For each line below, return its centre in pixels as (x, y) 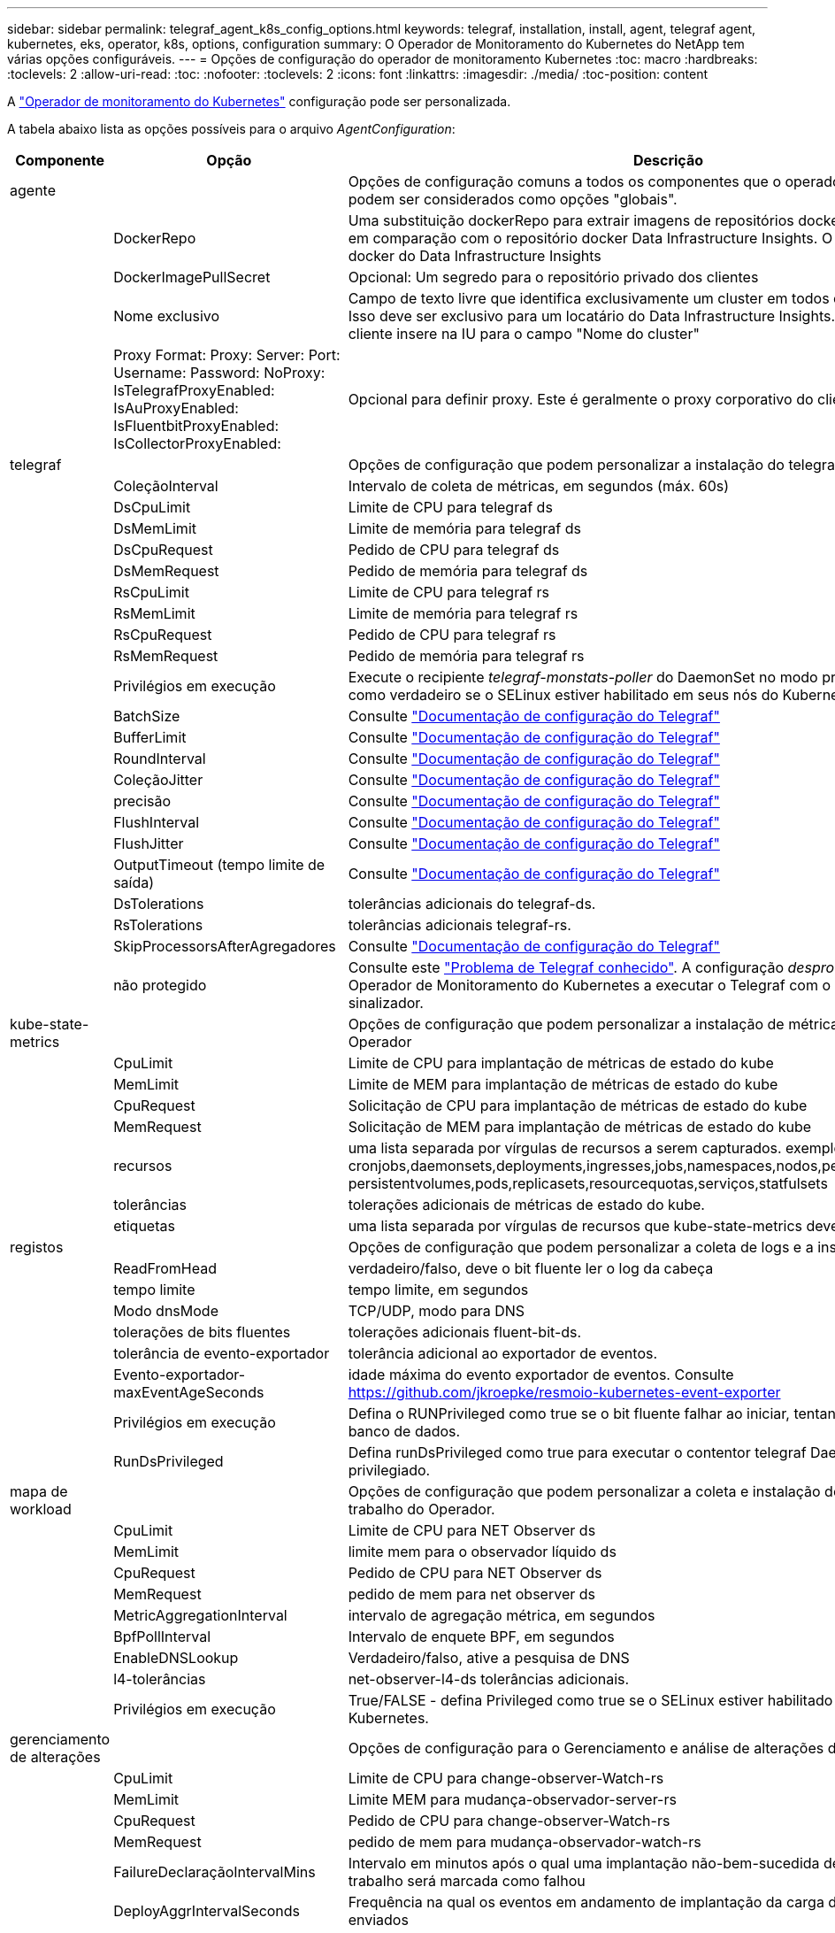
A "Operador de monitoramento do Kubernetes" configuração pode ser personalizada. (259, 101)
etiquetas (144, 1226)
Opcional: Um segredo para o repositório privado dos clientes (553, 277)
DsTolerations (159, 904)
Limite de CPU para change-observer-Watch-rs (506, 1778)
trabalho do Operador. (421, 1509)
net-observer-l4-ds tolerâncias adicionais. (489, 1679)
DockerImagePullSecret (192, 277)
